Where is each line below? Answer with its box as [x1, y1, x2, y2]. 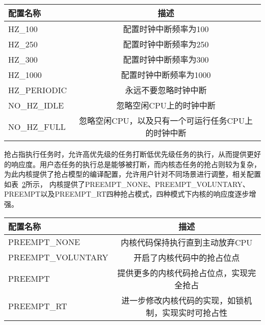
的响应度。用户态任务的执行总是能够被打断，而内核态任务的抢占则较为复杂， [4, 158, 261, 169]
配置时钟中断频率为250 [123, 38, 209, 50]
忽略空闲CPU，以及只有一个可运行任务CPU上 [79, 115, 253, 126]
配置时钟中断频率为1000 [121, 69, 211, 80]
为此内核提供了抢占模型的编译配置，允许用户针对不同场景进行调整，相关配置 [4, 169, 261, 179]
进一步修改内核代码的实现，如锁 [121, 294, 244, 306]
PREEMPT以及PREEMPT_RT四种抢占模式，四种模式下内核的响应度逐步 [4, 188, 249, 199]
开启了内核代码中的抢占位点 [134, 251, 240, 263]
